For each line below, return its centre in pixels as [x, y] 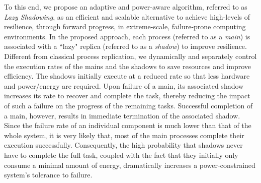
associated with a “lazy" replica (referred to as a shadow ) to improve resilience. [125, 46]
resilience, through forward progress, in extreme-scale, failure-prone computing [125, 26]
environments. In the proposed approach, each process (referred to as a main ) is [127, 36]
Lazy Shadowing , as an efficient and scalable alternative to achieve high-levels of [127, 16]
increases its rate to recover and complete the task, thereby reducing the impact [127, 96]
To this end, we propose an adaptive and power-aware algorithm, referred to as [126, 7]
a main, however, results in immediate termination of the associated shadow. [122, 115]
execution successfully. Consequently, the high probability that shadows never [123, 145]
